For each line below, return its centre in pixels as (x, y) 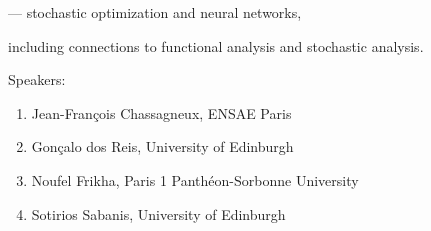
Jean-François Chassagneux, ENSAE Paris (161, 112)
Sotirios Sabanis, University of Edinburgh (158, 213)
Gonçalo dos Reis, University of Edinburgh (162, 146)
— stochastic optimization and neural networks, (155, 12)
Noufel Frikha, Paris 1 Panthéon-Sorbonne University (195, 179)
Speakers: (37, 79)
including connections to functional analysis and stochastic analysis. (216, 45)
